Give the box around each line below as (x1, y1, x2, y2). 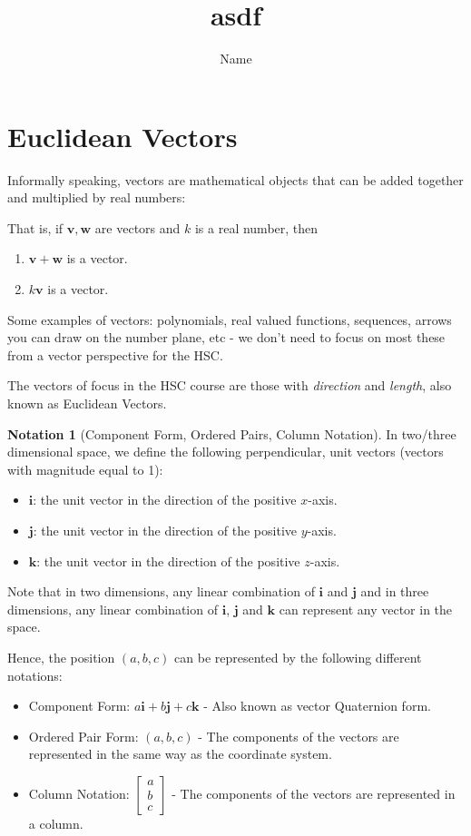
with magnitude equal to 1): (7, 459, 163, 478)
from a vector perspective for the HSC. (7, 345, 223, 364)
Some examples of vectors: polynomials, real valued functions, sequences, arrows (7, 310, 452, 329)
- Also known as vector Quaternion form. (203, 696, 431, 715)
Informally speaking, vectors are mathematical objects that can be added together (7, 170, 464, 189)
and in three (360, 582, 429, 601)
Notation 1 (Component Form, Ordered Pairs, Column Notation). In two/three (7, 424, 456, 443)
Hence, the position (7, 647, 115, 666)
